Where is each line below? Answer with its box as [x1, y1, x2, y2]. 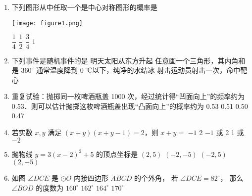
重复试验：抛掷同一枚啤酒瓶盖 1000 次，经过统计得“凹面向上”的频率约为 [11, 91, 245, 101]
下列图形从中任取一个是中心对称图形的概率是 [11, 2, 157, 12]
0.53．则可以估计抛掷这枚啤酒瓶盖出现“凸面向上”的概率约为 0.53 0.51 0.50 [11, 100, 248, 111]
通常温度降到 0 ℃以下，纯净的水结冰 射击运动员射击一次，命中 [36, 65, 241, 75]
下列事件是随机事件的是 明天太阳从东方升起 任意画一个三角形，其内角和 [11, 55, 246, 65]
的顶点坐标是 [96, 148, 138, 159]
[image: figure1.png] [11, 19, 83, 27]
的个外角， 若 [134, 173, 178, 183]
